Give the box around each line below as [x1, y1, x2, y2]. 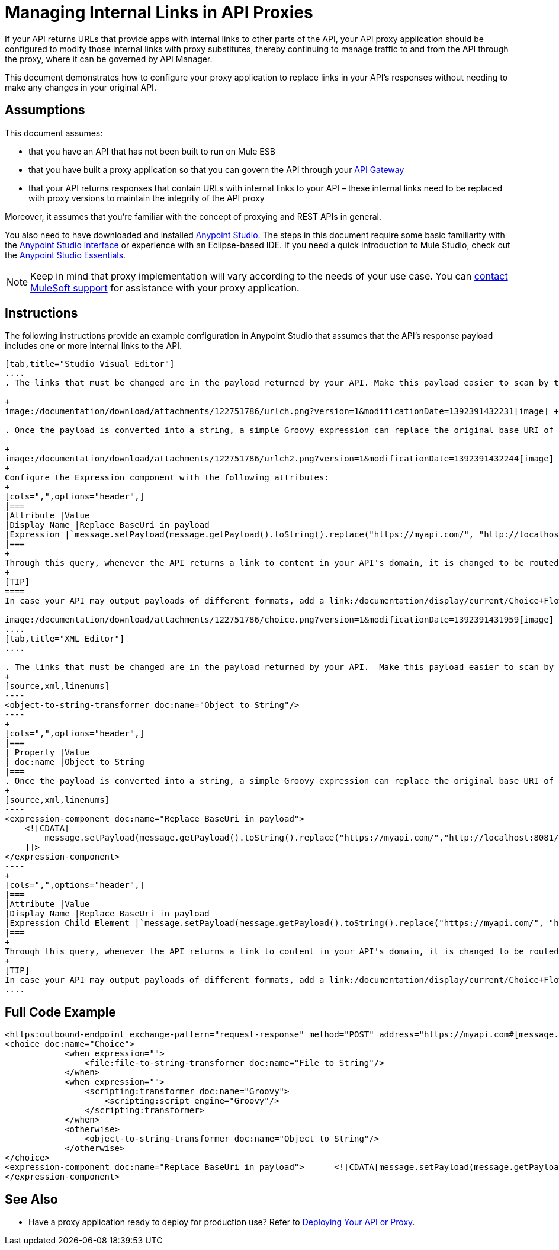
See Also [5, 1191, 58, 1207]
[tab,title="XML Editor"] [5, 634, 125, 644]
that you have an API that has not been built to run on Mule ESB [28, 146, 275, 156]
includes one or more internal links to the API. [5, 341, 182, 351]
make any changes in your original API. [5, 82, 156, 92]
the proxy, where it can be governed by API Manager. [5, 53, 213, 64]
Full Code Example [5, 1004, 116, 1020]
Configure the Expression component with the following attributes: [5, 473, 329, 483]
